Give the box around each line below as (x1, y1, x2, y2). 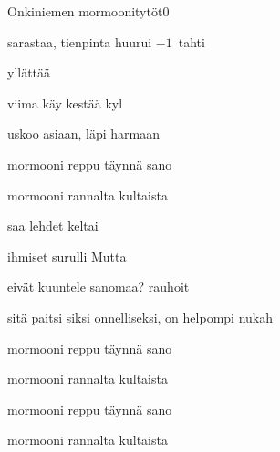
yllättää (7, 63, 51, 82)
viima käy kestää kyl (7, 93, 123, 112)
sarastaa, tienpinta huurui (7, 32, 152, 51)
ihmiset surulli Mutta (7, 246, 127, 265)
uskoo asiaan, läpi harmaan (7, 124, 161, 143)
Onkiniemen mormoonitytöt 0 (7, 2, 170, 20)
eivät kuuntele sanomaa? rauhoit (7, 277, 190, 296)
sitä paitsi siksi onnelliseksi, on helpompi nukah (7, 307, 273, 326)
